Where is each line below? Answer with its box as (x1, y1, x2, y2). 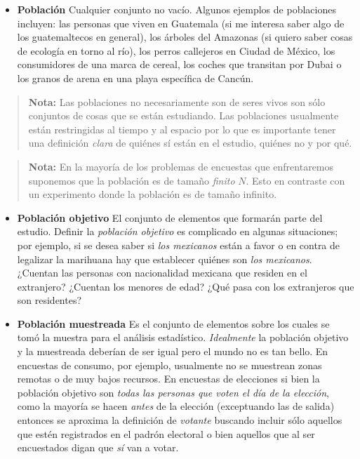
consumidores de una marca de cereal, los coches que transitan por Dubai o (17, 57, 342, 72)
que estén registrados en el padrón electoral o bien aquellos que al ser (17, 426, 315, 441)
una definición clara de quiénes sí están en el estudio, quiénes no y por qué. (28, 135, 352, 150)
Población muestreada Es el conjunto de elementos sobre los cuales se (17, 316, 330, 331)
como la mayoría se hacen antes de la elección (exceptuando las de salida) (17, 399, 335, 413)
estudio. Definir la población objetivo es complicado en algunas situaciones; (17, 224, 338, 239)
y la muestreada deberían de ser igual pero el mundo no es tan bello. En (17, 344, 328, 359)
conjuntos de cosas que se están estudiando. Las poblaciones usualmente (28, 108, 339, 123)
